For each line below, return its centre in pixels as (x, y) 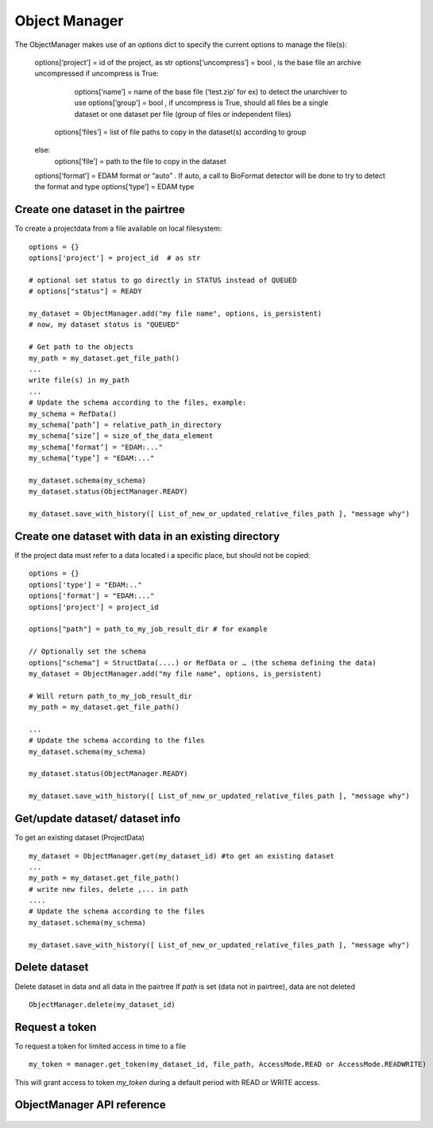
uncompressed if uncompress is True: (97, 74)
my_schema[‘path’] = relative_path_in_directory (125, 425)
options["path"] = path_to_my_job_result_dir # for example (148, 629)
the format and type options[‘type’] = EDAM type (114, 187)
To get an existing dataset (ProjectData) (79, 838)
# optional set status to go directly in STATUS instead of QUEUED (163, 280)
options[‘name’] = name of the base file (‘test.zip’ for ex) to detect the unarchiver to (211, 91)
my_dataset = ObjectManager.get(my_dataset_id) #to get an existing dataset (182, 856)
